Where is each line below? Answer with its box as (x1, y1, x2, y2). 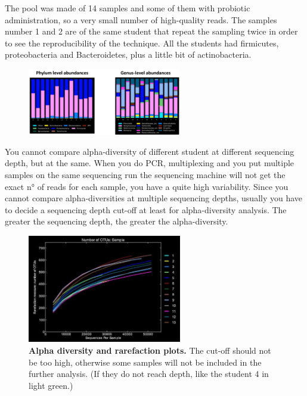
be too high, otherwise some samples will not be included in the (29, 356, 262, 368)
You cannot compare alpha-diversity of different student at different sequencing (5, 145, 294, 157)
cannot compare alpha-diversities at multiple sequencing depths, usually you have (5, 192, 303, 204)
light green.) (29, 379, 73, 391)
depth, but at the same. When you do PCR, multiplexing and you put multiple (5, 157, 294, 169)
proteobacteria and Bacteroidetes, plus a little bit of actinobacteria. (5, 48, 252, 61)
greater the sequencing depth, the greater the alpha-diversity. (5, 215, 228, 227)
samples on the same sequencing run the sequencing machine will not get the (5, 169, 286, 181)
